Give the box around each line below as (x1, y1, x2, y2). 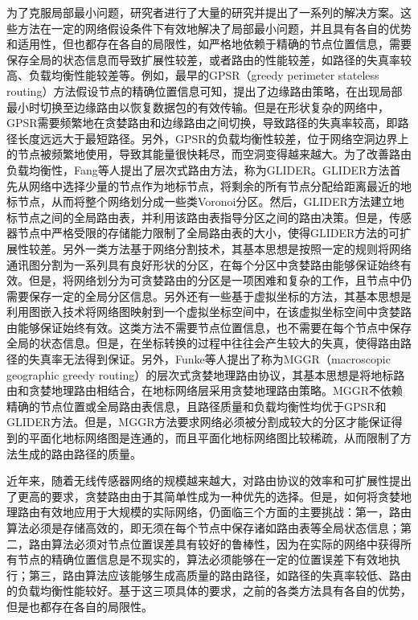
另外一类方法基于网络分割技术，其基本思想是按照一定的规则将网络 (62, 240, 412, 257)
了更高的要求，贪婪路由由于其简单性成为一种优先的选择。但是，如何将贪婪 (6, 487, 400, 504)
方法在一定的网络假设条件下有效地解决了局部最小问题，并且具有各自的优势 (17, 19, 412, 36)
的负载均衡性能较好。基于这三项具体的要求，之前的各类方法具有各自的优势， (6, 582, 412, 599)
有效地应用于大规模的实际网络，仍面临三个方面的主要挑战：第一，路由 (39, 503, 412, 520)
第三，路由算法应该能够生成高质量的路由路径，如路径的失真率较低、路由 (28, 566, 412, 583)
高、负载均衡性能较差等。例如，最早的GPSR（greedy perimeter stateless (6, 67, 379, 84)
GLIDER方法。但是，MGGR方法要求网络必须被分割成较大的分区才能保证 (6, 413, 391, 430)
